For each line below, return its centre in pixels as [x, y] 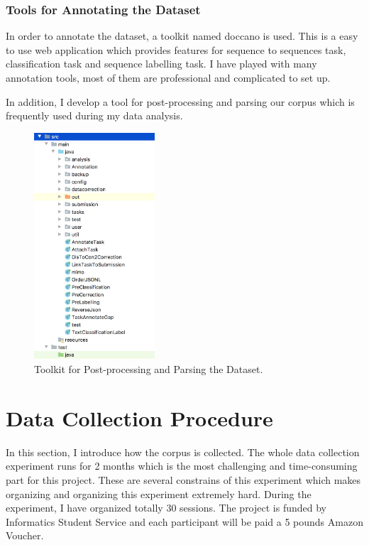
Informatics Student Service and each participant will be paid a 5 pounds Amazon [184, 521]
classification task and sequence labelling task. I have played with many [161, 64]
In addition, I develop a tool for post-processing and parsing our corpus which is [180, 101]
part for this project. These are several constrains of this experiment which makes [183, 479]
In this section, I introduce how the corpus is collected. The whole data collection [183, 452]
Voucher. [25, 535]
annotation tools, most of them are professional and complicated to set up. [168, 77]
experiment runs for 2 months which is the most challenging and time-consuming [182, 466]
